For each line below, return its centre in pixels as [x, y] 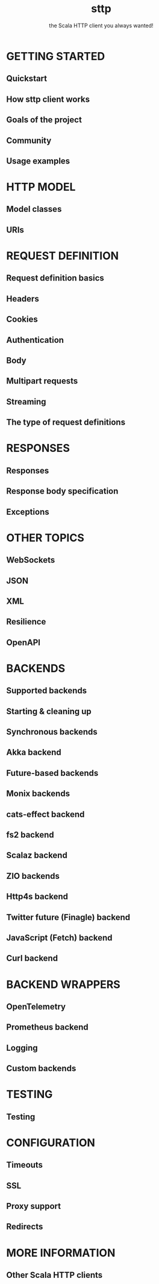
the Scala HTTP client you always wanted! [101, 25]
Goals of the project [44, 120]
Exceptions [28, 511]
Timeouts [25, 1165]
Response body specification [62, 491]
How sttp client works [48, 99]
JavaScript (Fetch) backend [59, 938]
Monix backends [38, 794]
